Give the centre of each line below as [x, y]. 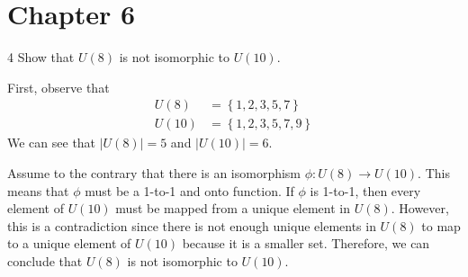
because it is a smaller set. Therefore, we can [306, 243]
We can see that [52, 143]
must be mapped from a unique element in [233, 208]
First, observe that [58, 87]
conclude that [45, 260]
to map [441, 225]
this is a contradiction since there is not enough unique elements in [192, 225]
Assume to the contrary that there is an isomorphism [154, 172]
